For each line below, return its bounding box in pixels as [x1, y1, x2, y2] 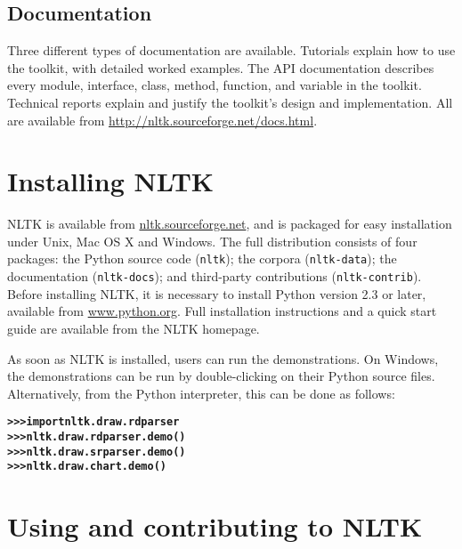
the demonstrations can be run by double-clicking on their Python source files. [7, 367, 435, 385]
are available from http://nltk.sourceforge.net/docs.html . [7, 110, 318, 129]
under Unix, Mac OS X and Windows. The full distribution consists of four [7, 231, 417, 250]
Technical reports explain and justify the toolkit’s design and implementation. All [7, 93, 453, 111]
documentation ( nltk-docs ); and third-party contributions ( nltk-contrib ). [7, 267, 422, 286]
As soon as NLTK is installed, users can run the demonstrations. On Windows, [7, 349, 439, 367]
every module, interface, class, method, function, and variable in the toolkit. [7, 76, 422, 94]
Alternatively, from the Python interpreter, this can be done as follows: [7, 383, 395, 402]
